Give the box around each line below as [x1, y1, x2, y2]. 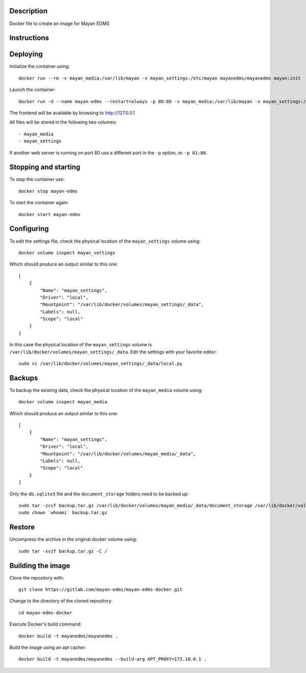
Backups [9, 373, 38, 382]
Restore [9, 523, 35, 532]
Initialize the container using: [9, 63, 70, 69]
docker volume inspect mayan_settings [18, 250, 116, 255]
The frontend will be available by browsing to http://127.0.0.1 [9, 110, 135, 116]
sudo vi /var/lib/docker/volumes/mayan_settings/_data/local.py [18, 360, 183, 367]
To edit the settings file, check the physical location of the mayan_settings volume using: [9, 238, 201, 244]
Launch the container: [9, 87, 56, 93]
